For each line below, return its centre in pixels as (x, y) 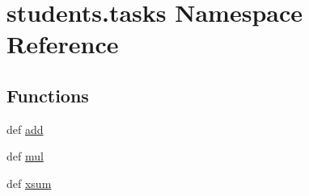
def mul (25, 156)
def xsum (29, 183)
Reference (63, 44)
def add (25, 129)
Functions (48, 95)
